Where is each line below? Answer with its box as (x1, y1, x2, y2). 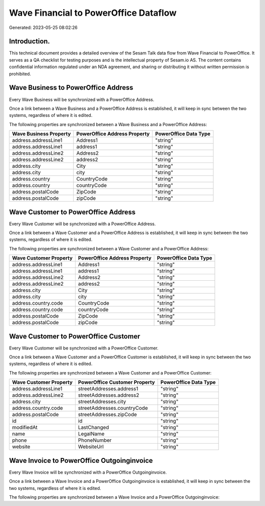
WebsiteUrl (78, 443, 104, 450)
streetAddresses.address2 (78, 392, 139, 399)
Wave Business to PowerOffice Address (9, 83, 133, 92)
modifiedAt (12, 424, 38, 431)
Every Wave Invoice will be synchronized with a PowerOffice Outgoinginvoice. (9, 469, 167, 475)
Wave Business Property (12, 131, 71, 137)
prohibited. (9, 71, 31, 77)
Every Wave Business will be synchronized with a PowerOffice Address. (9, 96, 155, 103)
